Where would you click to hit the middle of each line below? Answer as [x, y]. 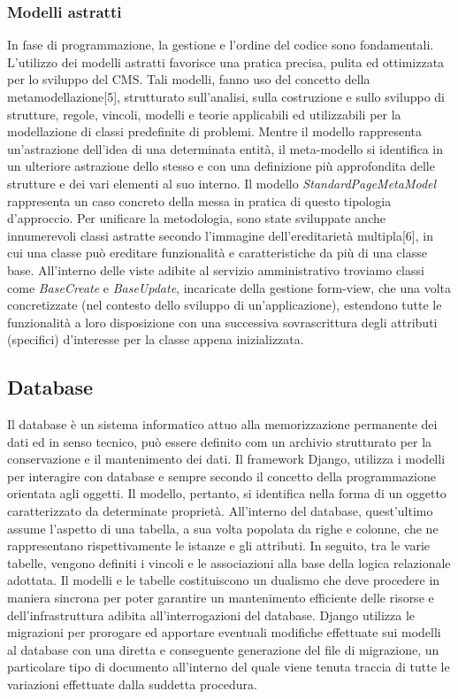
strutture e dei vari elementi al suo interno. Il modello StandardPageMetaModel [222, 183]
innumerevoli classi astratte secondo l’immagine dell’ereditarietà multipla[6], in [220, 235]
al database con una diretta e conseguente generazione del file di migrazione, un [223, 649]
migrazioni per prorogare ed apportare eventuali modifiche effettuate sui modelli [224, 632]
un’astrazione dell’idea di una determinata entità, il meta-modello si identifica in [225, 148]
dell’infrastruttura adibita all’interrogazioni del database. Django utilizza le [211, 615]
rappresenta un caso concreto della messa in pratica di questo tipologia [199, 200]
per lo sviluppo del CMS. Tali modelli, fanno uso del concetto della [189, 79]
